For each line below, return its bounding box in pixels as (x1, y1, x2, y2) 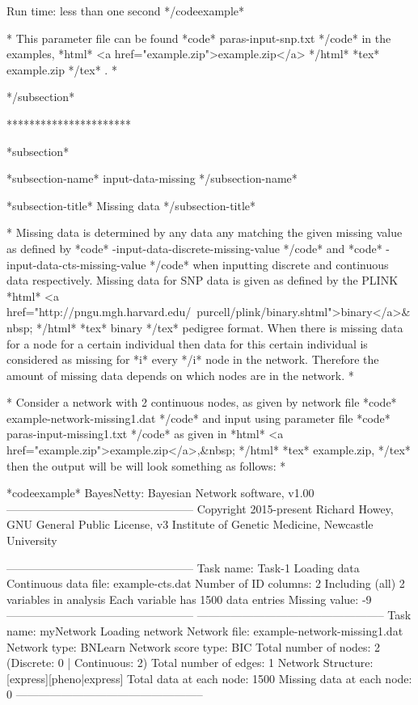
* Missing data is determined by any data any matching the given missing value (6, 224, 403, 241)
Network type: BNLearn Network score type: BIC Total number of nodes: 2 (6, 638, 381, 655)
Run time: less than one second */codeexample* (6, 2, 244, 19)
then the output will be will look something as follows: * (6, 457, 286, 474)
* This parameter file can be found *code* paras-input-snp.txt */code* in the (6, 29, 391, 46)
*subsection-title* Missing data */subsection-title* (6, 196, 256, 213)
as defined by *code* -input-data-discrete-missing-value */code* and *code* (6, 239, 382, 256)
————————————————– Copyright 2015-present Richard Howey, (6, 500, 394, 517)
